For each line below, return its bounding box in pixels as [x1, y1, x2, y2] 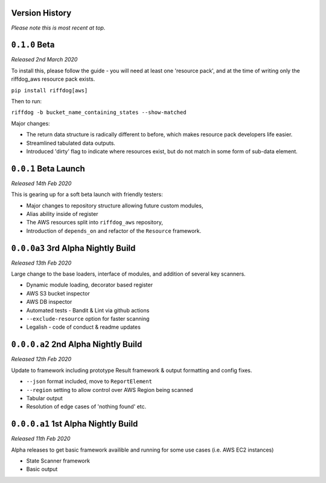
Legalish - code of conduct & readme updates [26, 323, 141, 331]
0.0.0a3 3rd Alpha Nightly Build [11, 243, 136, 253]
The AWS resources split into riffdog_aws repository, [26, 219, 163, 226]
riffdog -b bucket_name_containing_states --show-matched [11, 109, 187, 116]
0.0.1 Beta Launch [11, 163, 86, 174]
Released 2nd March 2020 [11, 56, 78, 63]
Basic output [26, 466, 58, 473]
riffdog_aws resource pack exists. [11, 75, 95, 83]
